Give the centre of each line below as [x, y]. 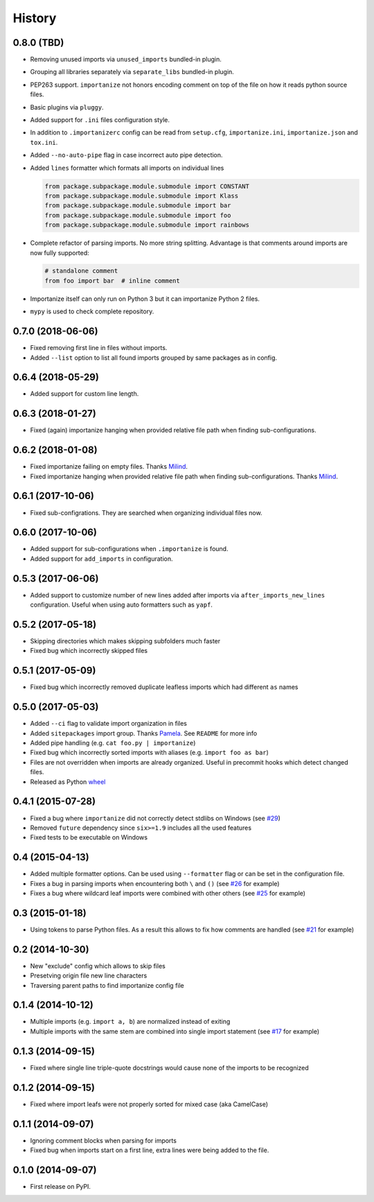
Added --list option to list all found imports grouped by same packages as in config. [153, 358]
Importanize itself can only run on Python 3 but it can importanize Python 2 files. [145, 299]
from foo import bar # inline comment [112, 280]
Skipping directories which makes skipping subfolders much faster [125, 641]
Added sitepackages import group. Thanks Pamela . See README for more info [144, 733]
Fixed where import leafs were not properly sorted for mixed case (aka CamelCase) [149, 1104]
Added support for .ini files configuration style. [100, 120]
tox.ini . [44, 142]
